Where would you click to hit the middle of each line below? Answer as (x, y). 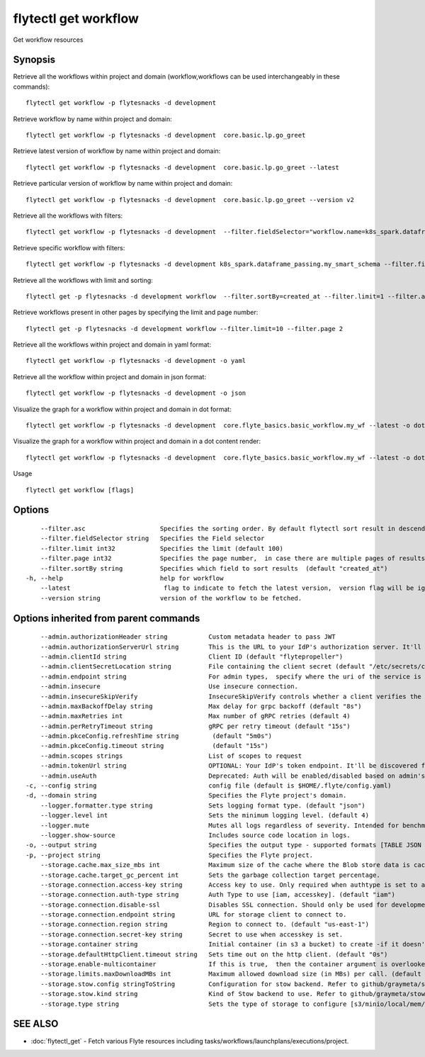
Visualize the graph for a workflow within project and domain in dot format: (122, 409)
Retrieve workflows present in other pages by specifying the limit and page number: (136, 313)
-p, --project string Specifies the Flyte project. (170, 855)
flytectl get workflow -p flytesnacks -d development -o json (136, 393)
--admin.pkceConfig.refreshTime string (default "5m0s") (156, 736)
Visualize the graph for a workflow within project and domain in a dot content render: (137, 441)
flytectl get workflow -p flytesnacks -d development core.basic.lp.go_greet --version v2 (190, 200)
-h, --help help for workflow (125, 578)
